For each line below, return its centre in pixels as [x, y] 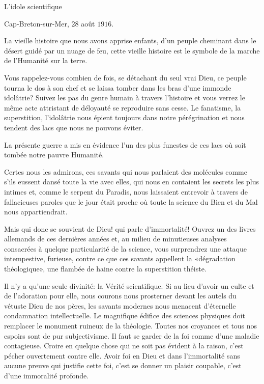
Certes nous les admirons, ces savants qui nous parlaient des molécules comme [126, 171]
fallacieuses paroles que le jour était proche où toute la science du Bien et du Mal [131, 201]
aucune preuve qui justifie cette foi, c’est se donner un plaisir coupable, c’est [123, 365]
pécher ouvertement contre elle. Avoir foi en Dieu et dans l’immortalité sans [122, 355]
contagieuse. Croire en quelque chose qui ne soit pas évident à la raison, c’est [124, 346]
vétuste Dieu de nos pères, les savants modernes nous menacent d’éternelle [120, 305]
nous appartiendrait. [36, 212]
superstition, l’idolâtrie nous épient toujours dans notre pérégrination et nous [124, 117]
